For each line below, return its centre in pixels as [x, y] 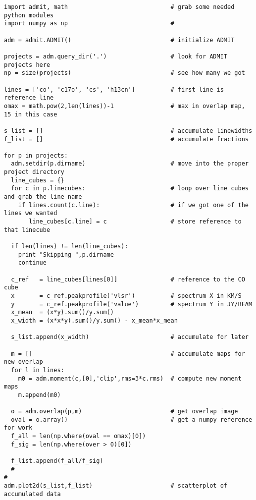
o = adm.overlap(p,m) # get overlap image [125, 412]
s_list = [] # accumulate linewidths [128, 131]
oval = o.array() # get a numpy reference [132, 419]
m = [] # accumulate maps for [128, 354]
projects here [27, 65]
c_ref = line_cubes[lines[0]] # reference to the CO [128, 279]
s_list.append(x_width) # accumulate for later [130, 337]
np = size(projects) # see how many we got [125, 73]
